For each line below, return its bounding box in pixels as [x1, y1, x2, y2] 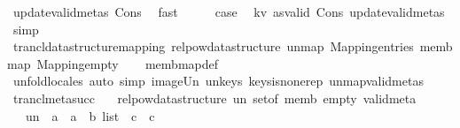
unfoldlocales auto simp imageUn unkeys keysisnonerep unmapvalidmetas [12, 72, 424, 90]
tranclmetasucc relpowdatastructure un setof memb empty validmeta [12, 88, 417, 107]
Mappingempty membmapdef [36, 54, 219, 72]
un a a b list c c [25, 106, 155, 124]
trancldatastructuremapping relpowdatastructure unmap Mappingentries [12, 37, 414, 56]
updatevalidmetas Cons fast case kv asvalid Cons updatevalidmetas [12, 3, 445, 20]
